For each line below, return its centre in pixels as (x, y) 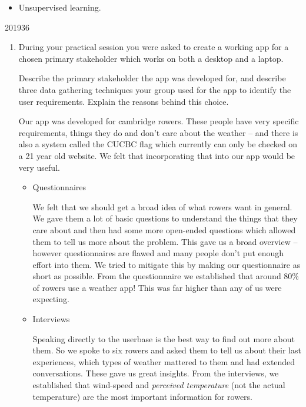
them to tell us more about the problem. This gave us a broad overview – (165, 241)
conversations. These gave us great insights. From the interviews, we (156, 373)
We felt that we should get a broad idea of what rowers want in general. (162, 206)
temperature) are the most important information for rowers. (143, 396)
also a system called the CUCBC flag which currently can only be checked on (158, 144)
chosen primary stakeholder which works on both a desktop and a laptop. (151, 58)
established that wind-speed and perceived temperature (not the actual (159, 385)
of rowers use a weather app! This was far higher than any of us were (157, 287)
